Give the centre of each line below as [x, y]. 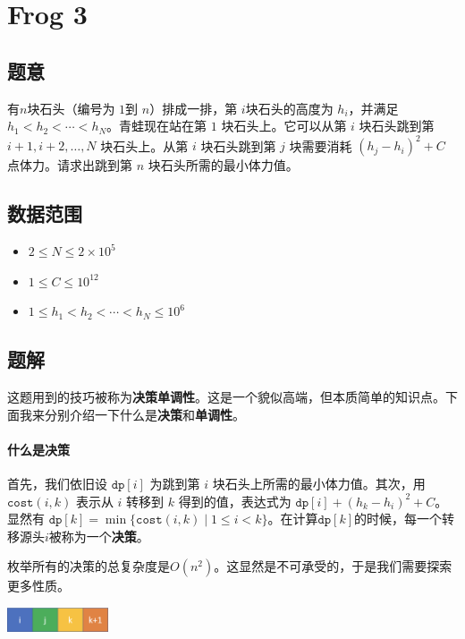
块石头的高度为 [289, 108]
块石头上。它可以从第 [284, 126]
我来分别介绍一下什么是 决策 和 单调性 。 [132, 414]
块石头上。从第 [144, 145]
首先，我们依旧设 [57, 484]
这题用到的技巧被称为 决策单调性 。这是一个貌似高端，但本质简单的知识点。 [226, 397]
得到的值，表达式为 [235, 501]
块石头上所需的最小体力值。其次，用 [319, 484]
